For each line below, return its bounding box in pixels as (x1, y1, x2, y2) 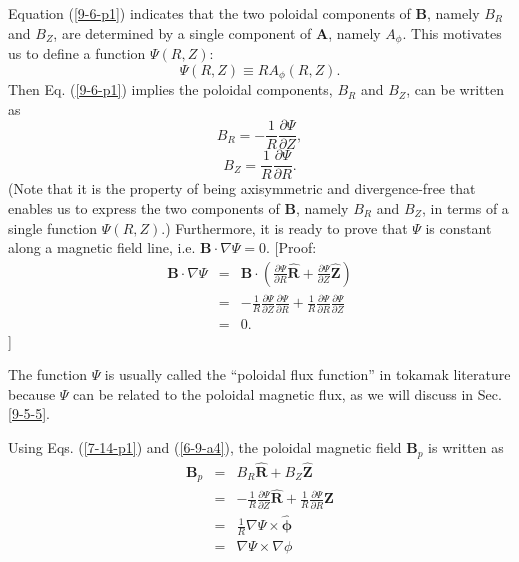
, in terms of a (422, 198, 509, 218)
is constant (425, 217, 492, 238)
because (8, 383, 56, 404)
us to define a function (8, 43, 146, 64)
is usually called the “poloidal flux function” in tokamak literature (104, 364, 511, 385)
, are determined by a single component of (53, 22, 312, 43)
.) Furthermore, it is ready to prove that (161, 217, 408, 238)
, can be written (406, 79, 504, 100)
